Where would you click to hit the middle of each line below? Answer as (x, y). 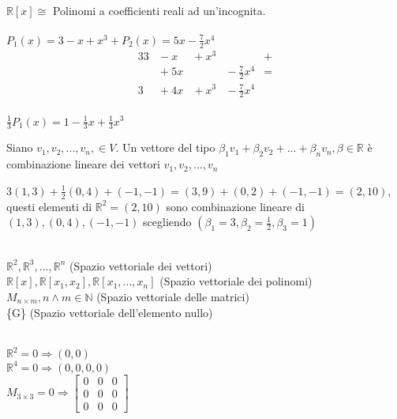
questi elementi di (49, 206)
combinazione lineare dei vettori (83, 164)
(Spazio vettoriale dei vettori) (140, 265)
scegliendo (167, 222)
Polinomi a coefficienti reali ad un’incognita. (159, 10)
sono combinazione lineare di (236, 206)
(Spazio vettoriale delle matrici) (173, 296)
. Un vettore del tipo (165, 147)
